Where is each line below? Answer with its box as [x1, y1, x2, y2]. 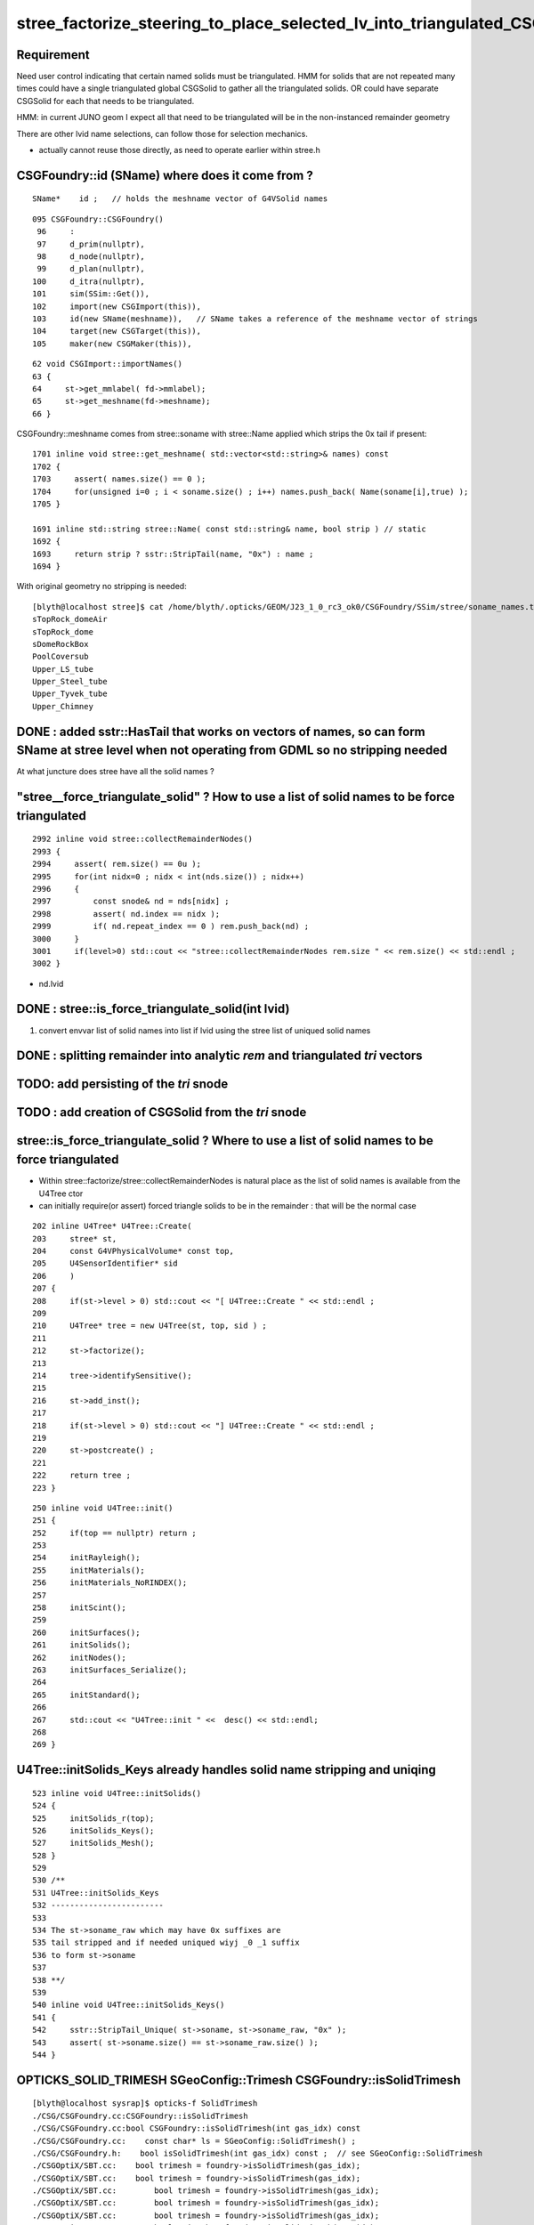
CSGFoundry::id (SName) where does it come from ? [16, 167, 313, 182]
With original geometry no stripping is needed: [16, 581, 187, 592]
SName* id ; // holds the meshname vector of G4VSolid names [32, 194, 328, 204]
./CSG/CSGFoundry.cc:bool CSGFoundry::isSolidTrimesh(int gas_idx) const [32, 2124, 361, 2133]
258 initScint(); [32, 1603, 126, 1613]
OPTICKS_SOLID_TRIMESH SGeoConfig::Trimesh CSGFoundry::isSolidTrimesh [16, 2072, 461, 2087]
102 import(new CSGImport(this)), [32, 301, 202, 311]
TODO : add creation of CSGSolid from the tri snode [16, 1104, 307, 1121]
